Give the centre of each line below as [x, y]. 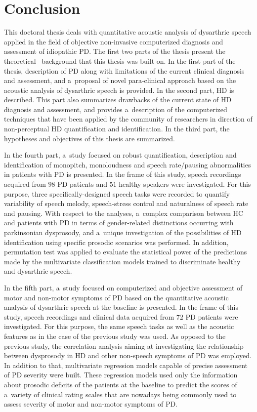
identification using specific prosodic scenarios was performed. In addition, [116, 242]
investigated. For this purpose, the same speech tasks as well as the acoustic [119, 326]
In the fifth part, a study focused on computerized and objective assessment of [123, 287]
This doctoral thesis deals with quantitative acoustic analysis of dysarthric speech [128, 32]
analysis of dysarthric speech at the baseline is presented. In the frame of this [121, 307]
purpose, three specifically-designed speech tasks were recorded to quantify [117, 193]
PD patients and [83, 184]
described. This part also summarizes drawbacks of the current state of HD [118, 100]
